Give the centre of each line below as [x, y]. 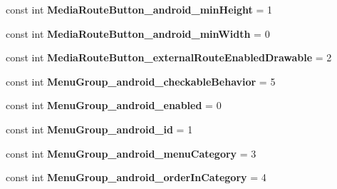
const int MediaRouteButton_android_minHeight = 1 [139, 9]
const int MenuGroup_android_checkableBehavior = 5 [141, 81]
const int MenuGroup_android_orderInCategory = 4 [136, 177]
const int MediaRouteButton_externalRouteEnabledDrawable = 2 [169, 57]
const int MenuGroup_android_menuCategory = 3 [131, 153]
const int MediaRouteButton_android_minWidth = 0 [138, 33]
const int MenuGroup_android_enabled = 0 [114, 105]
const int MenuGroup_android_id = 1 [99, 129]
